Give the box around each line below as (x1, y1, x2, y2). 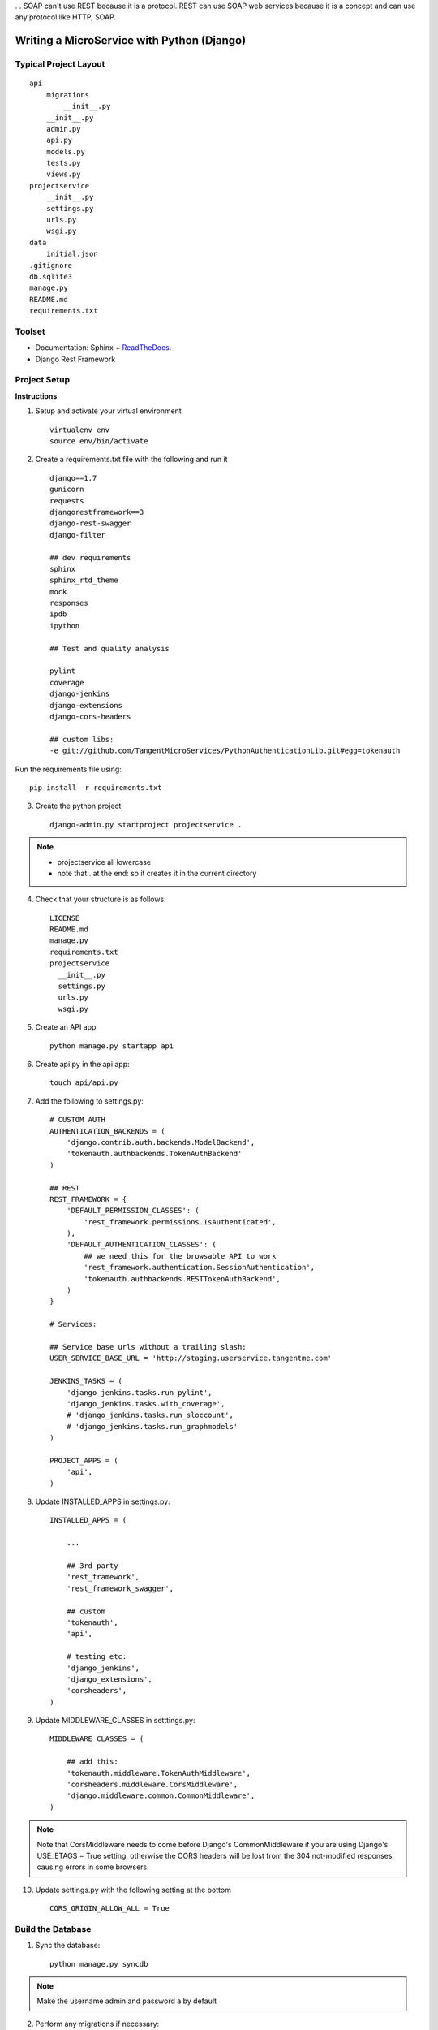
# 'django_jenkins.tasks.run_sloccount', (66, 1410, 234, 1420)
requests (49, 496, 84, 505)
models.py (45, 147, 85, 156)
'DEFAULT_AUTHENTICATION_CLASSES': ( (66, 1240, 217, 1250)
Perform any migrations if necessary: (35, 2019, 160, 2028)
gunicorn (49, 485, 84, 495)
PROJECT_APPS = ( (49, 1456, 118, 1465)
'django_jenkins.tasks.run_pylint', (66, 1388, 213, 1397)
